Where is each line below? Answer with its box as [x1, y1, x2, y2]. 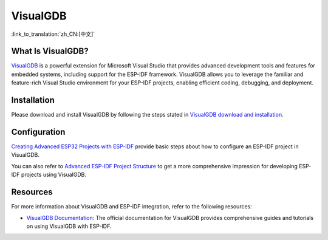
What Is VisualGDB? [11, 46, 89, 57]
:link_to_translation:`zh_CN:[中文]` [11, 30, 95, 38]
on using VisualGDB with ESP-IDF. [26, 222, 112, 230]
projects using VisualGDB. [21, 171, 86, 179]
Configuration [11, 126, 66, 137]
